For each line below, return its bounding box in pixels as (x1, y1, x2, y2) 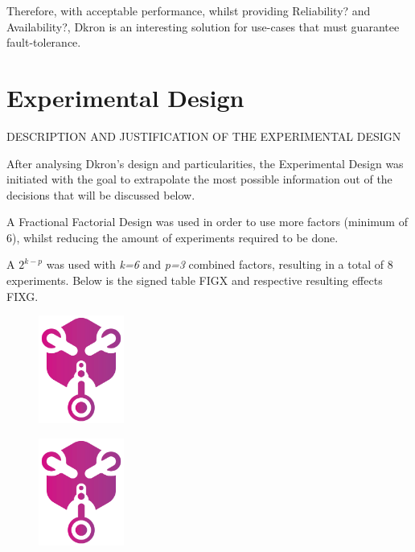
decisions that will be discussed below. (6, 186, 195, 203)
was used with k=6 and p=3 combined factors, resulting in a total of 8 (46, 256, 393, 273)
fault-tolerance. (6, 34, 81, 51)
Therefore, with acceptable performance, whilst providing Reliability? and (6, 2, 371, 19)
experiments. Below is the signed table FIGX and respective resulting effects (6, 272, 383, 289)
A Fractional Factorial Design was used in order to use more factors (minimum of (6, 213, 408, 230)
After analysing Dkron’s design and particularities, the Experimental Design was (6, 154, 404, 171)
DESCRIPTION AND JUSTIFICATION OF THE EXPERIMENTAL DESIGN (6, 127, 401, 144)
